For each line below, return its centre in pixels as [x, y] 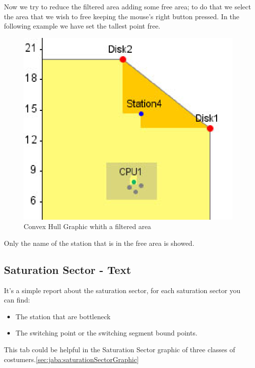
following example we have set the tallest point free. [82, 26]
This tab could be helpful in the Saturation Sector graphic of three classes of [120, 350]
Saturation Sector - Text [68, 269]
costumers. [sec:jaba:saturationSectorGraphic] [71, 359]
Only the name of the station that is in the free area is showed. [99, 243]
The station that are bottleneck [63, 316]
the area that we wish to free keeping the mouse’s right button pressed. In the [122, 16]
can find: [17, 300]
